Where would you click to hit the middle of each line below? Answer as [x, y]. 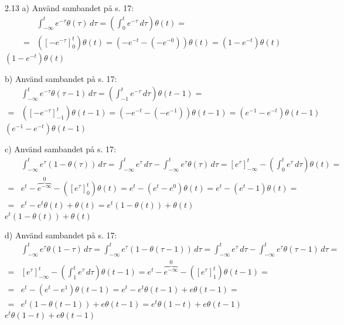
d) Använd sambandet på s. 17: [61, 235]
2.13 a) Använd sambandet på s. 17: [69, 8]
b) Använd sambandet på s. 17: [61, 78]
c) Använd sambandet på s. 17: [60, 149]
